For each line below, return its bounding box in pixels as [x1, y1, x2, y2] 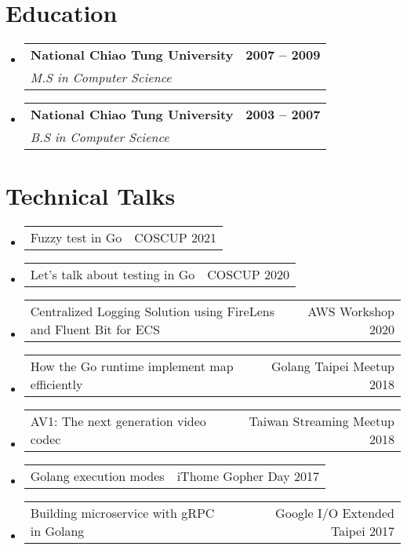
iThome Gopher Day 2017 [176, 467, 319, 486]
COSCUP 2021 [134, 228, 216, 247]
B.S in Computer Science [30, 128, 169, 147]
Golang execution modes [30, 467, 165, 486]
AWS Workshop [307, 302, 394, 321]
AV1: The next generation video [30, 412, 206, 431]
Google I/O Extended [275, 504, 394, 523]
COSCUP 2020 [207, 265, 289, 284]
